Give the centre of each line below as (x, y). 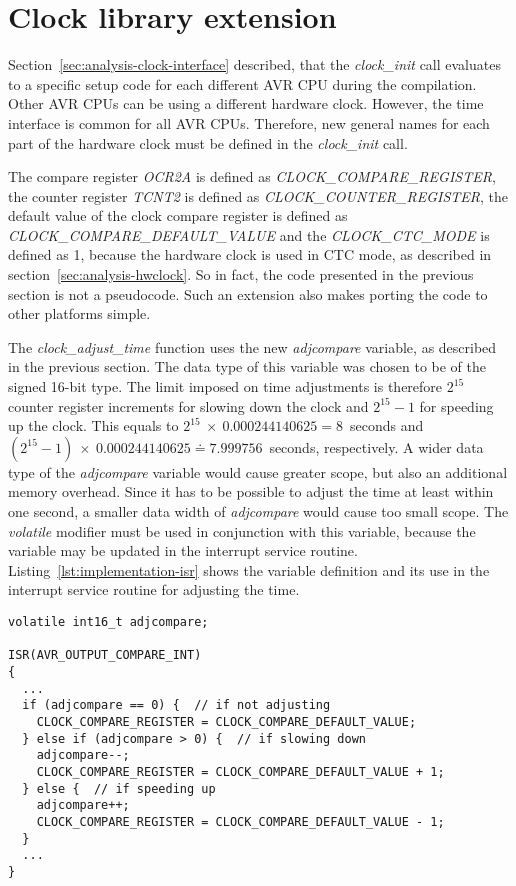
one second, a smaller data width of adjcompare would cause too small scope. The (258, 511)
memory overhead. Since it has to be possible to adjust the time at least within (251, 491)
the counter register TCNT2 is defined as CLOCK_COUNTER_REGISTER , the (258, 195)
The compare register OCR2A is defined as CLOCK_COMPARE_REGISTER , (252, 176)
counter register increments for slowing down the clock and (188, 405)
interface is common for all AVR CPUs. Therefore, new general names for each (249, 122)
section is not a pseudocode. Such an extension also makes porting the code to (248, 293)
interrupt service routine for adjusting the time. (154, 589)
